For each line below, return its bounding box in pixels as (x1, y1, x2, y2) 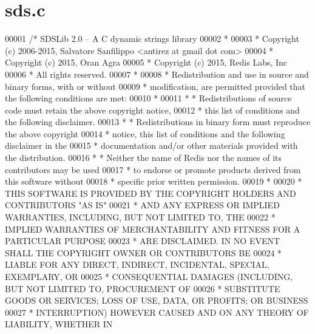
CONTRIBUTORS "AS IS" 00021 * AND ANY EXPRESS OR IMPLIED (5, 199, 280, 211)
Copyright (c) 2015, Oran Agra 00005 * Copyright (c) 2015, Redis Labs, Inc (5, 56, 288, 69)
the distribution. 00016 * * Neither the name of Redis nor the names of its (5, 151, 282, 164)
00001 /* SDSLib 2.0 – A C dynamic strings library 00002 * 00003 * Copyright (5, 32, 299, 45)
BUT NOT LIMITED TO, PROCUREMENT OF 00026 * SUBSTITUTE (5, 282, 280, 295)
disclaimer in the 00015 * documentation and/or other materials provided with (5, 139, 298, 152)
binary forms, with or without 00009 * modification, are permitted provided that (5, 80, 306, 92)
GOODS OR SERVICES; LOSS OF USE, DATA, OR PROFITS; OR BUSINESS (5, 294, 308, 307)
